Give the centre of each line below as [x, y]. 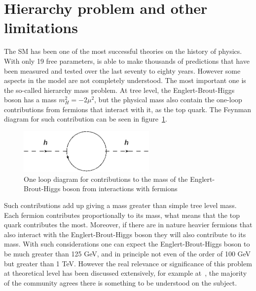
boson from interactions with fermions [120, 188]
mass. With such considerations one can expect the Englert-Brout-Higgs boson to [127, 244]
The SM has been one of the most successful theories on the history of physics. [123, 51]
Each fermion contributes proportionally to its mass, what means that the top [122, 215]
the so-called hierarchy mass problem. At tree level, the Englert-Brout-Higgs [119, 90]
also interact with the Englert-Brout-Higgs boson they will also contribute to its [125, 234]
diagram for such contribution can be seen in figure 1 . [86, 119]
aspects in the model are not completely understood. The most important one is [125, 80]
